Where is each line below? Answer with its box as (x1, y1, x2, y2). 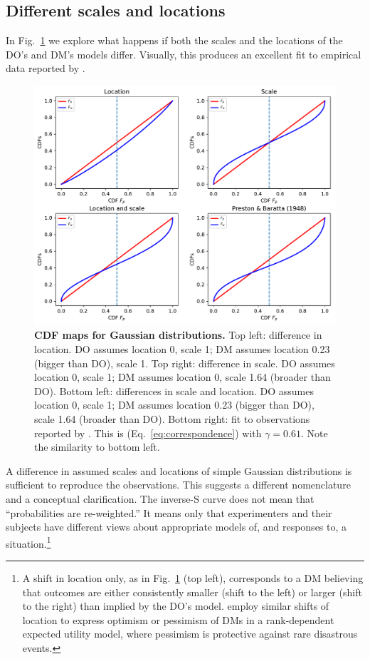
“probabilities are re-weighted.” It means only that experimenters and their (6, 505, 332, 520)
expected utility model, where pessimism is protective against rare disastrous (22, 626, 358, 641)
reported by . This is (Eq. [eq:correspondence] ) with (34, 425, 262, 440)
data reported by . (6, 61, 85, 76)
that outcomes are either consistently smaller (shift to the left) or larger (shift (22, 584, 362, 599)
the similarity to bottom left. (34, 439, 160, 454)
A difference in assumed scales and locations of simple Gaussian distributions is (6, 463, 352, 478)
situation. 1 (6, 533, 51, 551)
